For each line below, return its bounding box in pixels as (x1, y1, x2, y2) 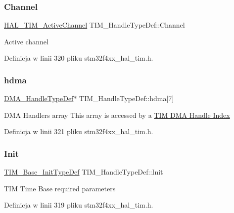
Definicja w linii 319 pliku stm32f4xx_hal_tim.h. (4, 200, 153, 210)
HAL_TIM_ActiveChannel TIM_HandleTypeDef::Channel (4, 20, 185, 30)
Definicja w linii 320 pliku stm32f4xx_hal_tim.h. (4, 53, 153, 63)
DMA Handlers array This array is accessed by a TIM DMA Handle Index (4, 109, 230, 120)
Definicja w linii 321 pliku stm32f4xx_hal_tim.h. (4, 126, 153, 137)
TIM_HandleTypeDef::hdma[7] (79, 93, 174, 104)
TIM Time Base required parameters (4, 183, 116, 193)
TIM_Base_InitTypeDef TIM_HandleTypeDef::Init (4, 167, 163, 177)
